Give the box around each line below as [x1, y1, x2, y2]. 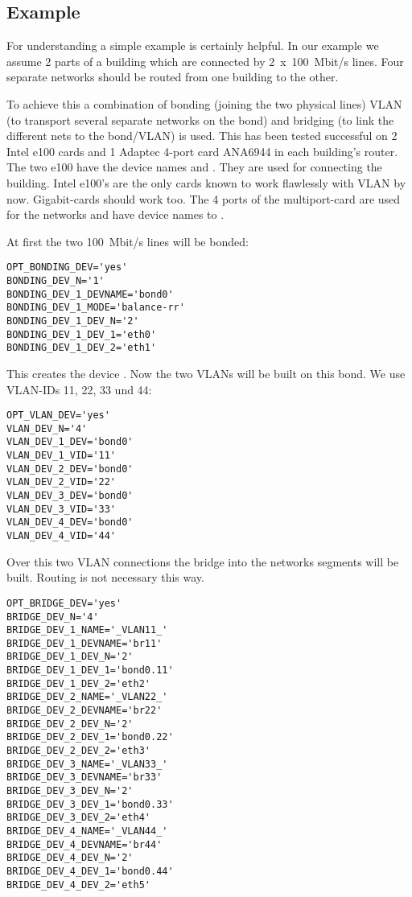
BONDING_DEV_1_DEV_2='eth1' [6, 342, 157, 354]
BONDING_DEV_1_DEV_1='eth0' [6, 328, 157, 340]
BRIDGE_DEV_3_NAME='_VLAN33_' [6, 758, 168, 770]
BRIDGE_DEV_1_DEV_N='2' [6, 651, 134, 663]
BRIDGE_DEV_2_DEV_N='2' [6, 718, 134, 730]
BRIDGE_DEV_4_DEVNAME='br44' [6, 838, 163, 850]
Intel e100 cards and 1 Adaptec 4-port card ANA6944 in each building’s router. [6, 142, 398, 159]
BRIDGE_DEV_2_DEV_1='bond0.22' [6, 731, 174, 743]
